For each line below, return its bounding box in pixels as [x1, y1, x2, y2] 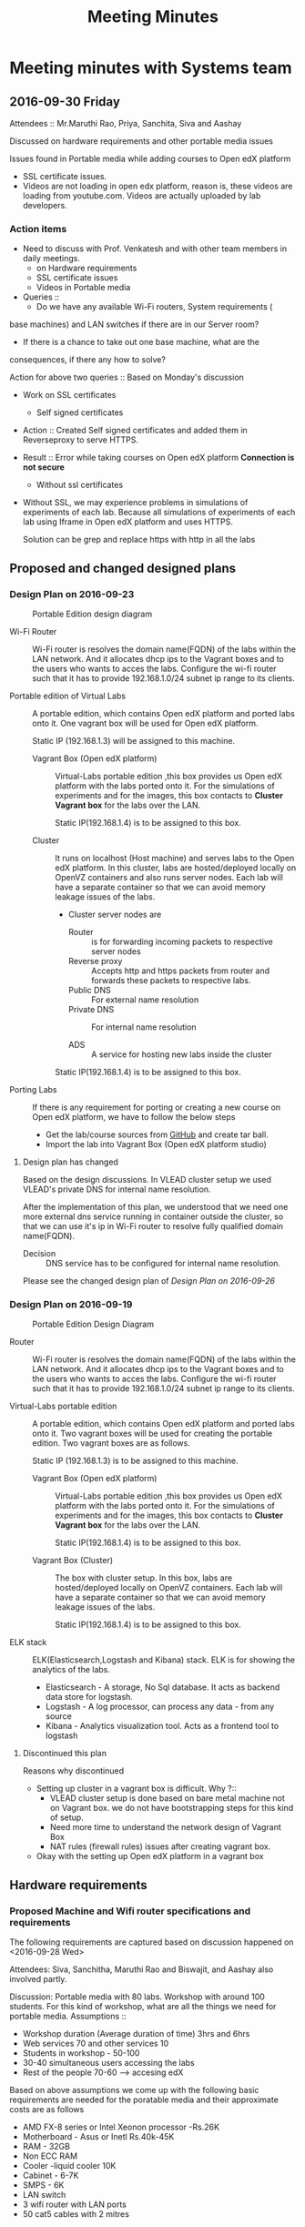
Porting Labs [9, 1083, 57, 1094]
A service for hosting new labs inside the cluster [90, 1049, 272, 1060]
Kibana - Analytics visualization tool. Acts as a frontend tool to [45, 1721, 280, 1732]
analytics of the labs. [32, 1664, 111, 1675]
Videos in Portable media [36, 282, 131, 293]
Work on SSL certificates [22, 390, 117, 401]
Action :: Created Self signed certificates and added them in [22, 425, 248, 436]
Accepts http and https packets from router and [90, 965, 270, 976]
